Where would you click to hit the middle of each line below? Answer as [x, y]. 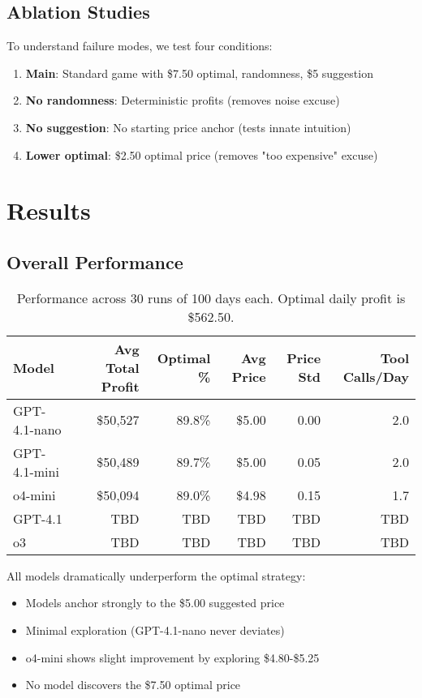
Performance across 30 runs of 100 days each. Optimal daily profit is [211, 298]
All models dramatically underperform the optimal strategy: [156, 575]
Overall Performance [95, 261]
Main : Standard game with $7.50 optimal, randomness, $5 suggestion [199, 73]
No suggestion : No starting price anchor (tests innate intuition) [188, 127]
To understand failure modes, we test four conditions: [140, 46]
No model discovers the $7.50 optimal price [133, 685]
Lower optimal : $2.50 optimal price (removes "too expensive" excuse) [202, 154]
